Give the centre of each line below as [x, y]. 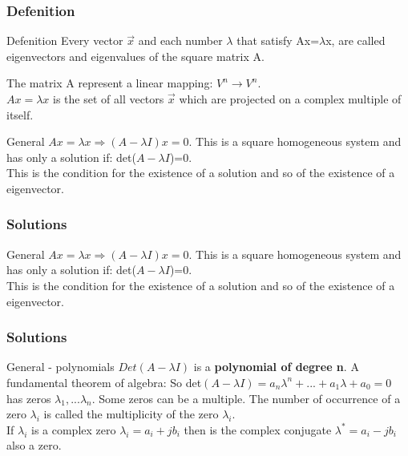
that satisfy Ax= [278, 40]
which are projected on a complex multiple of [290, 99]
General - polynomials [61, 367]
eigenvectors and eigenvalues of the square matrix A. [135, 56]
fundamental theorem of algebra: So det [104, 382]
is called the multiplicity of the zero [131, 414]
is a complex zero [74, 429]
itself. [20, 114]
